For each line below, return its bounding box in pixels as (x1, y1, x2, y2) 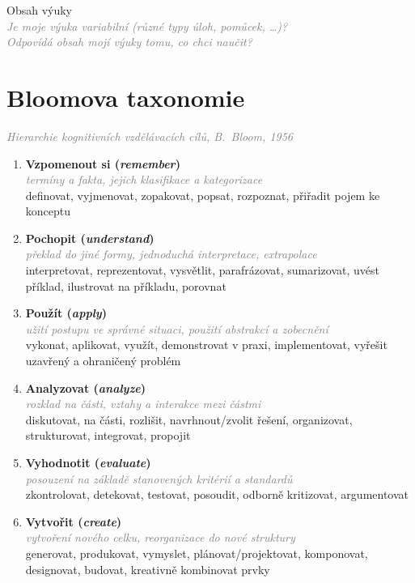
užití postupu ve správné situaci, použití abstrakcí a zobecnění (25, 320, 328, 337)
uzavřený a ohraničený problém (25, 352, 181, 369)
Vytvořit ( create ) (25, 513, 122, 530)
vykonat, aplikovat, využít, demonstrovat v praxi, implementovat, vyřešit (25, 336, 387, 353)
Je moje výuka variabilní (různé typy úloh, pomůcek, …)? (6, 17, 288, 34)
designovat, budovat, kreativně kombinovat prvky (25, 560, 270, 577)
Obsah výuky (6, 2, 72, 18)
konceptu (25, 202, 71, 219)
